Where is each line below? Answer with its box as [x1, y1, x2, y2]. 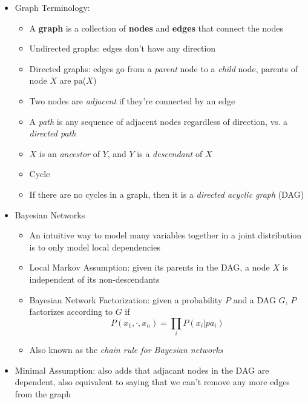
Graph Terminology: [15, 1, 90, 13]
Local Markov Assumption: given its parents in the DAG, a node [29, 261, 270, 274]
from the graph [15, 387, 71, 400]
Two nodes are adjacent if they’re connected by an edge [29, 94, 235, 107]
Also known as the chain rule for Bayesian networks [29, 343, 223, 356]
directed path [29, 127, 76, 140]
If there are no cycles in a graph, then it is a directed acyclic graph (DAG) [29, 187, 304, 200]
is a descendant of [137, 147, 203, 160]
